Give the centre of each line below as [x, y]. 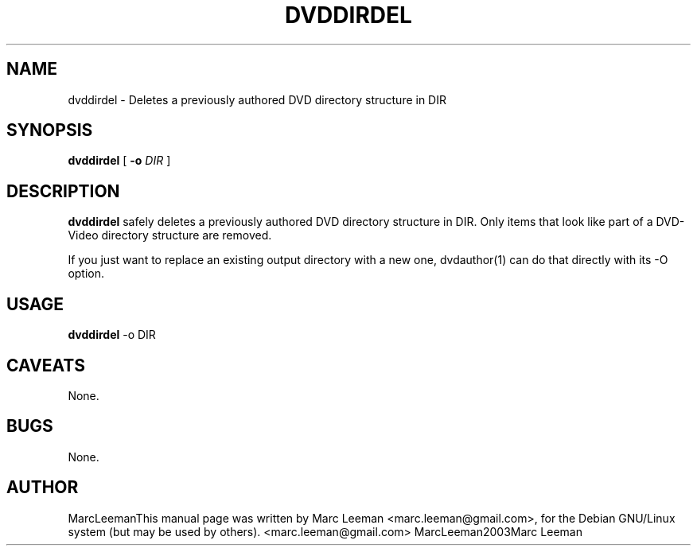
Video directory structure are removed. [170, 235]
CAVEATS [46, 365]
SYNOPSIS [50, 130]
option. [86, 274]
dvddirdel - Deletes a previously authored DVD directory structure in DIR [257, 99]
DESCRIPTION [63, 191]
